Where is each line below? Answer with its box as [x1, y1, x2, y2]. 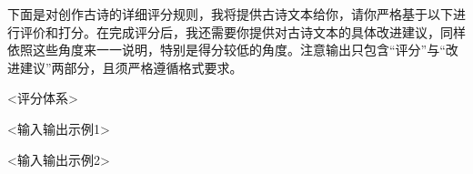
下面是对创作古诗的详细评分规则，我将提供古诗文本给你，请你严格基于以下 [7, 5, 453, 23]
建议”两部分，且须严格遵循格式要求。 [19, 57, 243, 77]
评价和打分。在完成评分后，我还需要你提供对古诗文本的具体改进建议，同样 [19, 22, 466, 41]
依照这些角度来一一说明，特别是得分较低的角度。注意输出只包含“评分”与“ [7, 40, 446, 59]
